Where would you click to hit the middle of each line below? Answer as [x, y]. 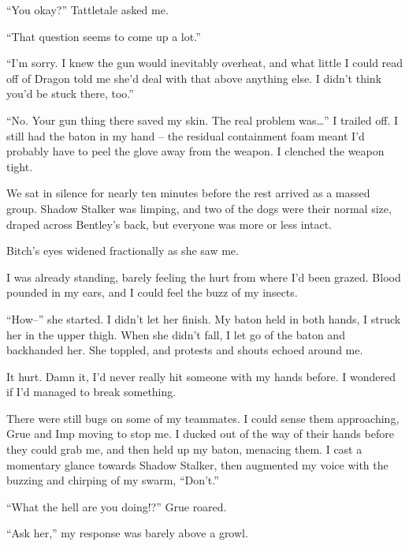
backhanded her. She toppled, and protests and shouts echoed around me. [185, 350]
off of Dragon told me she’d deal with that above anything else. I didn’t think [194, 78]
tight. [20, 166]
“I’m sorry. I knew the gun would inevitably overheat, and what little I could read [205, 63]
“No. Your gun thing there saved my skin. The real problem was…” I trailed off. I [203, 120]
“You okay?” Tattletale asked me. [87, 9]
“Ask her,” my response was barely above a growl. [127, 533]
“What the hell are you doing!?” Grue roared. [117, 506]
